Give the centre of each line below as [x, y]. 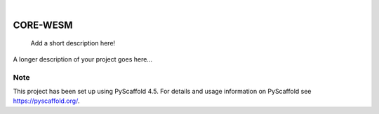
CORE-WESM [43, 25]
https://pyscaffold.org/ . [46, 101]
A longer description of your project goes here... [82, 59]
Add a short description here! [73, 43]
